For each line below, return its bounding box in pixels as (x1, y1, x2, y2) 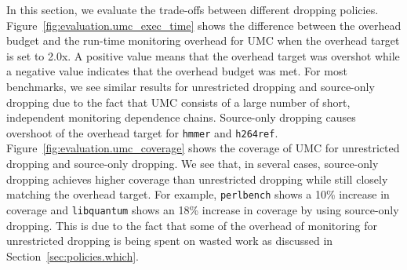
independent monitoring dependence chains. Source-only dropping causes (6, 109, 356, 126)
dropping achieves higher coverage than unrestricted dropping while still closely (6, 170, 388, 187)
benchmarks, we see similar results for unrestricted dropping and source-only (6, 78, 375, 94)
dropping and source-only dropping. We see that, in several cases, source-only (6, 155, 379, 171)
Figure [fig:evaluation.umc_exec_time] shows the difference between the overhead (6, 16, 402, 33)
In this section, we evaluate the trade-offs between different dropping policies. (6, 2, 379, 17)
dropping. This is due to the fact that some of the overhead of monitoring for (6, 217, 377, 233)
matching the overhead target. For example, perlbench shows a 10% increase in (6, 186, 390, 202)
